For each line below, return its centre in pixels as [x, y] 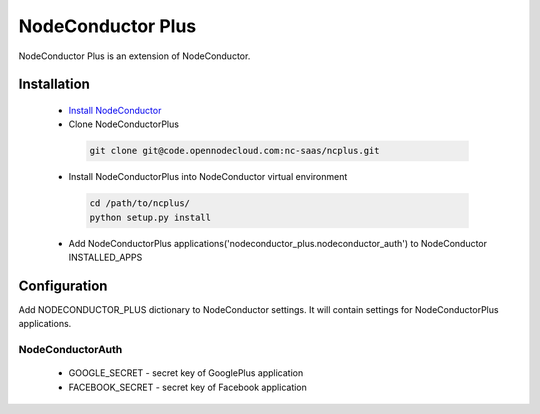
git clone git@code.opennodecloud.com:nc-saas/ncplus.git [234, 151]
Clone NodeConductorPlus [124, 124]
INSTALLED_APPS [105, 257]
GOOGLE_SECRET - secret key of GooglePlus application [186, 373]
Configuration [63, 285]
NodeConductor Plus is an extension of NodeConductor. [134, 56]
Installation [54, 84]
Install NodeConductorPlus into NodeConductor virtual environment [208, 177]
